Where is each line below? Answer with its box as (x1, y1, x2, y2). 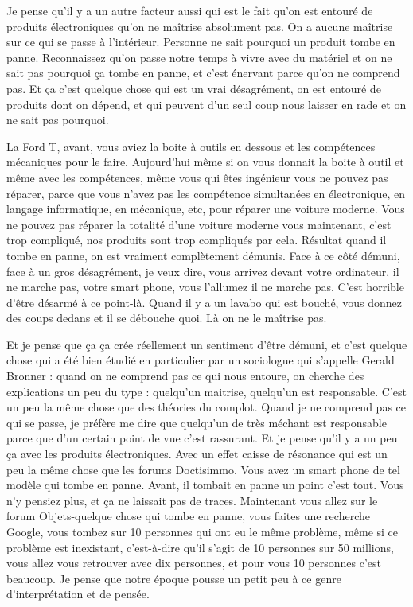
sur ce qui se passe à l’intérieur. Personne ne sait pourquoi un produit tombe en (6, 33, 395, 50)
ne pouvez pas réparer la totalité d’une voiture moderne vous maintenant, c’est (6, 216, 392, 232)
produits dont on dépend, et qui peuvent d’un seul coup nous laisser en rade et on (6, 95, 407, 112)
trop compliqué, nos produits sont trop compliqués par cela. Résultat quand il (6, 232, 387, 248)
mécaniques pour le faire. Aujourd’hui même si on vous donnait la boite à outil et (6, 154, 404, 170)
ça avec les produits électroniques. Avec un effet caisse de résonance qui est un (6, 446, 388, 462)
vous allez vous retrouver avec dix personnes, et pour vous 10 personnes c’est (6, 554, 381, 571)
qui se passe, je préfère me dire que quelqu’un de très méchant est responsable (6, 414, 387, 430)
